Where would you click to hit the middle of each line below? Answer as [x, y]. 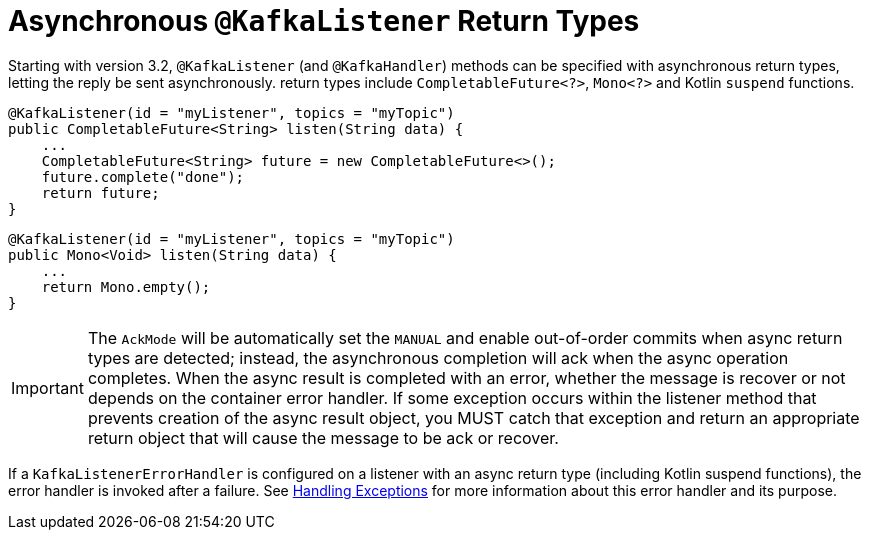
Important [47, 387]
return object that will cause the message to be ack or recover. [323, 437]
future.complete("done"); [143, 176]
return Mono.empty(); [126, 286]
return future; [100, 192]
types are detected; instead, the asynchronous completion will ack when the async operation [438, 357]
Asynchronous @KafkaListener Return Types [324, 21]
